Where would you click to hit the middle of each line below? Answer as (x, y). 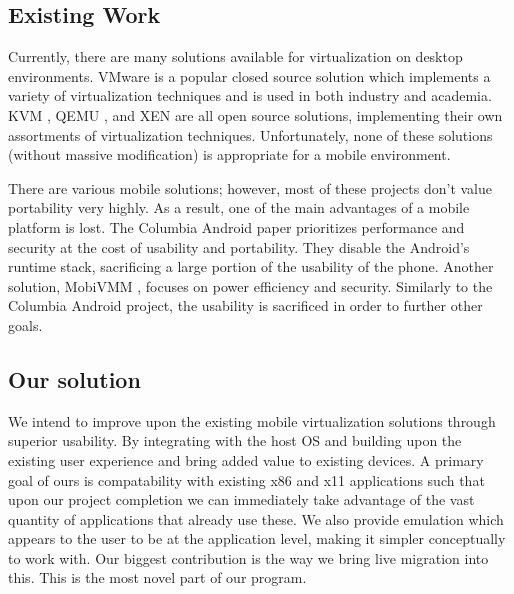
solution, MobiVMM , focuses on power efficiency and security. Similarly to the (250, 285)
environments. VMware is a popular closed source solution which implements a (249, 75)
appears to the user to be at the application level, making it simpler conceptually (257, 538)
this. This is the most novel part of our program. (157, 577)
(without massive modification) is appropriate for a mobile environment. (229, 154)
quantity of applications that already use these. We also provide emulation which (256, 518)
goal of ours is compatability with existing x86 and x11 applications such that (246, 479)
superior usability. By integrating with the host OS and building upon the (235, 440)
